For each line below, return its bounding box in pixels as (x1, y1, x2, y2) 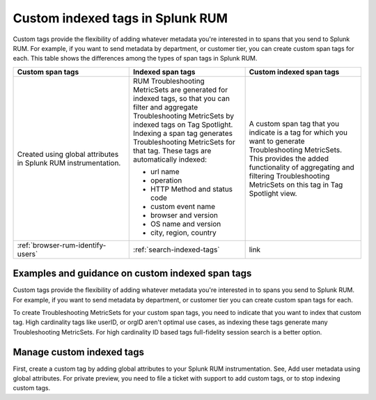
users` (17, 249, 38, 259)
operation (150, 175, 182, 185)
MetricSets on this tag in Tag (249, 180, 343, 190)
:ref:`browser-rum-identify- (17, 240, 107, 250)
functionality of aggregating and (249, 162, 354, 172)
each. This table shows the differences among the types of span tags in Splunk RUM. (13, 54, 258, 63)
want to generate (249, 136, 306, 146)
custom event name (150, 201, 216, 211)
